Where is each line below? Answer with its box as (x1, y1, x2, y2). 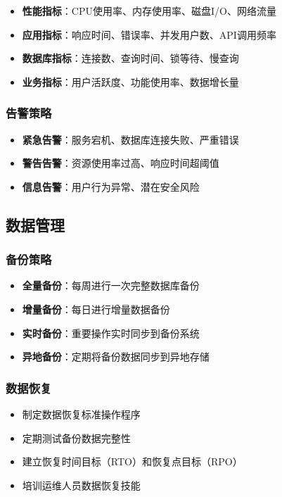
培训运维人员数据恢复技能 (22, 477, 141, 492)
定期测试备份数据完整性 (22, 430, 131, 445)
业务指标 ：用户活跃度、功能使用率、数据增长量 (22, 74, 239, 89)
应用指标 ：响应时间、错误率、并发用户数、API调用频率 (22, 27, 276, 42)
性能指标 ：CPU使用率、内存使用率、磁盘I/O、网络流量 (22, 4, 276, 18)
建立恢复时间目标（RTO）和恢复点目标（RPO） (22, 454, 243, 469)
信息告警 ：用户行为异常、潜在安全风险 (22, 179, 200, 194)
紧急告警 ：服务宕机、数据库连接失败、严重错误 (22, 132, 239, 146)
